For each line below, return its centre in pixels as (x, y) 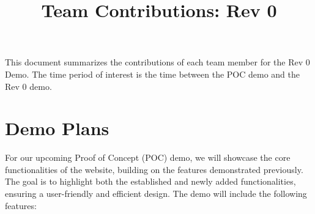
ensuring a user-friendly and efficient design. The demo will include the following (156, 194)
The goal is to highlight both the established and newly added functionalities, (150, 181)
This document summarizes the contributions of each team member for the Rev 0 (157, 62)
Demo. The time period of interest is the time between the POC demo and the (153, 74)
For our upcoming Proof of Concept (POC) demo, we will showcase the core (148, 157)
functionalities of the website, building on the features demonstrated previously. (154, 169)
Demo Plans (57, 128)
